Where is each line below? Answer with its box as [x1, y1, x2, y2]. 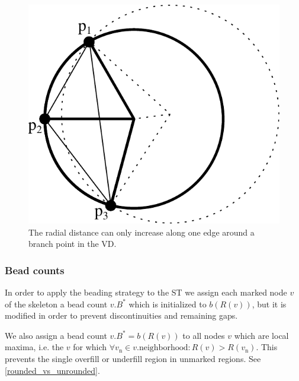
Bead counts [5, 262, 65, 277]
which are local [234, 329, 289, 341]
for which [73, 341, 107, 353]
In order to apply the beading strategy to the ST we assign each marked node [5, 286, 287, 299]
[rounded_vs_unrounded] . [5, 364, 100, 376]
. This [256, 341, 278, 353]
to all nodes [182, 329, 225, 341]
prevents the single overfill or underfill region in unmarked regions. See [5, 352, 261, 364]
